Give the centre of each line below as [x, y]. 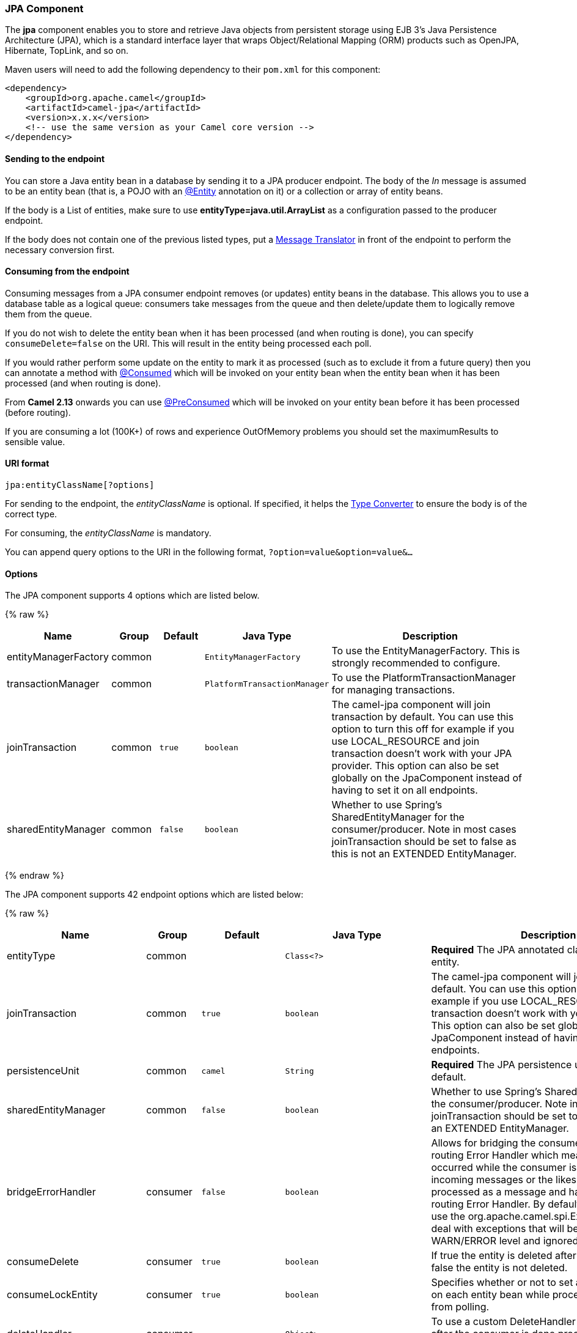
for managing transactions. [393, 690]
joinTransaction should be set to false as [424, 842]
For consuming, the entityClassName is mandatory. [108, 533]
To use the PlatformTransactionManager [424, 678]
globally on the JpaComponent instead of [427, 778]
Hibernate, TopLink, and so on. [67, 51]
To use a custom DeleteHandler [503, 1322]
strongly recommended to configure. [416, 663]
